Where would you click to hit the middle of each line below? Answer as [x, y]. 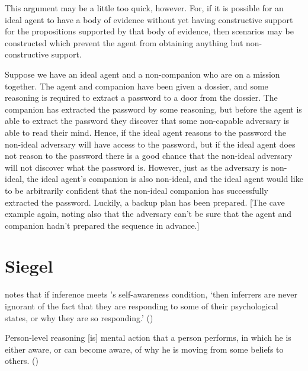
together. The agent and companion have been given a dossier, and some [137, 86]
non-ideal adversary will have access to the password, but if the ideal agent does [150, 144]
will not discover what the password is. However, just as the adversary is [137, 167]
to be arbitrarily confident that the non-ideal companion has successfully [137, 190]
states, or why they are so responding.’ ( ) [79, 317]
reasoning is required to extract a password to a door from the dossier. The [141, 97]
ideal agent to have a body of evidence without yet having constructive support [149, 19]
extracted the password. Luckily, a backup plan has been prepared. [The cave [145, 202]
